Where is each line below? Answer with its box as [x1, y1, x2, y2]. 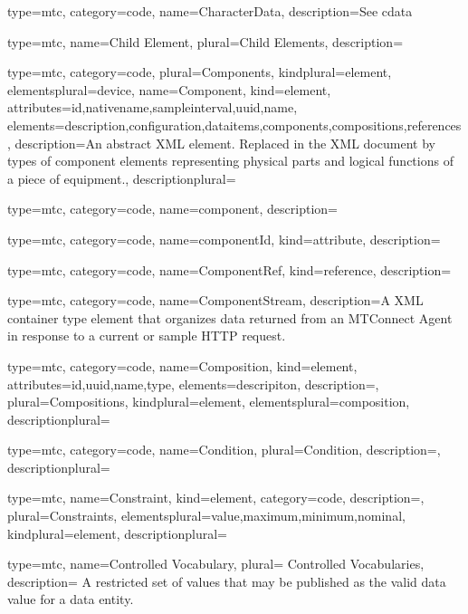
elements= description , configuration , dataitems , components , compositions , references [7, 115, 462, 134]
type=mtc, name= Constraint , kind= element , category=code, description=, [7, 488, 425, 507]
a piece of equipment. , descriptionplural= [7, 168, 236, 187]
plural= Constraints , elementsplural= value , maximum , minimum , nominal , [7, 506, 406, 525]
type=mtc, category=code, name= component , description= [7, 199, 338, 218]
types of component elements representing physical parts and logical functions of [7, 151, 454, 170]
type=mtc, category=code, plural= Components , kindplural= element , [7, 62, 392, 82]
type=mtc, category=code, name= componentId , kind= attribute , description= [7, 229, 441, 248]
